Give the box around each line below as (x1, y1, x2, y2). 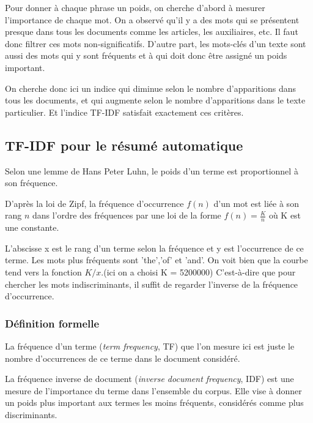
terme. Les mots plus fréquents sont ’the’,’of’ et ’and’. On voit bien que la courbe (5, 253, 308, 266)
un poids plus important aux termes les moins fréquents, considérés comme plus (5, 396, 304, 409)
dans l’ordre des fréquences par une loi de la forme (32, 209, 221, 222)
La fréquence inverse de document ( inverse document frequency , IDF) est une (5, 372, 294, 385)
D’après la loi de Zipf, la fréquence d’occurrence (5, 197, 184, 209)
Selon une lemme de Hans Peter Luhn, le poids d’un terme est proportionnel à (5, 164, 298, 177)
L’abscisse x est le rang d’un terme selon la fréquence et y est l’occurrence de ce (5, 241, 304, 254)
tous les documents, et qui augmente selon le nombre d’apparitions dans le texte (5, 94, 306, 107)
